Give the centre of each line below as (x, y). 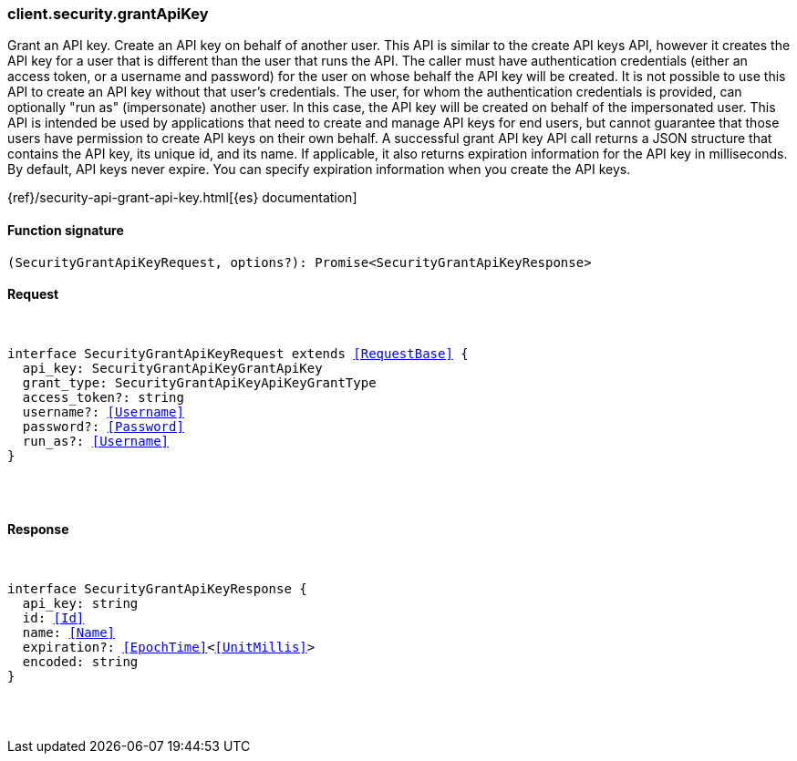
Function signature (66, 230)
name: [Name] (69, 633)
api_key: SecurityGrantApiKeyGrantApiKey (172, 368)
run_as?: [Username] (96, 441)
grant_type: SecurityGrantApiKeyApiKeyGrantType (199, 382)
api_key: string (80, 604)
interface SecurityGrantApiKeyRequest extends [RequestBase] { (238, 353)
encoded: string (80, 662)
